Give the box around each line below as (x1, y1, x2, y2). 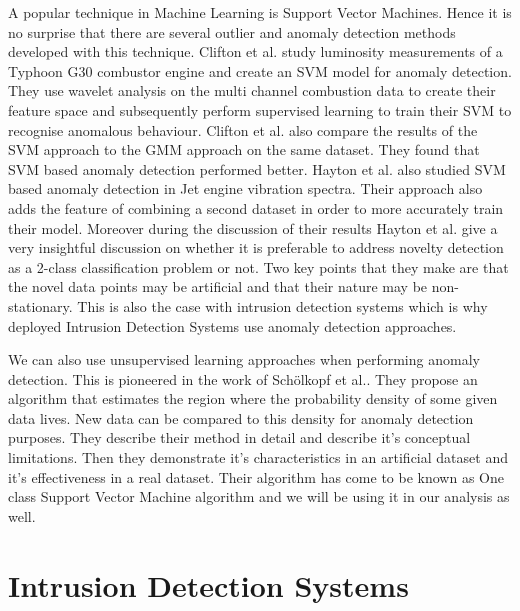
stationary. (8, 295, 73, 316)
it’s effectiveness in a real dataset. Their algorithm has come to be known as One (8, 466, 504, 487)
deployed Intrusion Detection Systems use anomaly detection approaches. (8, 315, 457, 336)
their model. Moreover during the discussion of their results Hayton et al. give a (8, 217, 498, 238)
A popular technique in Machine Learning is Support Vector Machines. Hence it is (8, 2, 512, 22)
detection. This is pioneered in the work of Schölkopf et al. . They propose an (8, 368, 478, 389)
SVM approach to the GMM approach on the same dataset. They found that (8, 139, 480, 160)
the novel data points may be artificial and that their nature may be (8, 276, 428, 297)
